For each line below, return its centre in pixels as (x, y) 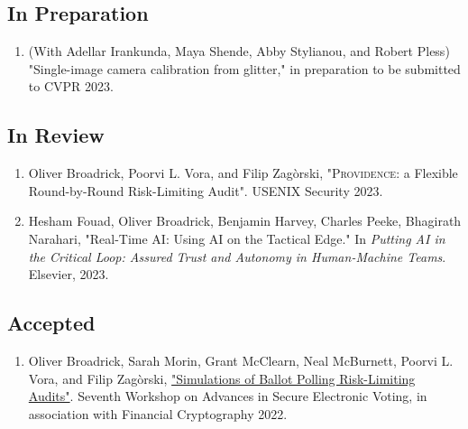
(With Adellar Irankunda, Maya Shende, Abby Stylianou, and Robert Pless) (239, 51)
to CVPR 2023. (71, 86)
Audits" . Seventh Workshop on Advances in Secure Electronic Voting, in (228, 396)
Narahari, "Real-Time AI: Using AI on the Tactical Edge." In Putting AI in (237, 238)
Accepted (51, 323)
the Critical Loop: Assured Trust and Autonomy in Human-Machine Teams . (237, 256)
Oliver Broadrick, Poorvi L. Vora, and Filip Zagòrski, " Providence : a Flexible (243, 173)
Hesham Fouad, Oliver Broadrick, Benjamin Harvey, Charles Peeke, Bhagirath (245, 221)
